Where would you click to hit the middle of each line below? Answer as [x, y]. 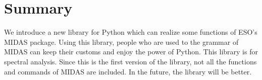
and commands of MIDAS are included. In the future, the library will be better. [128, 71]
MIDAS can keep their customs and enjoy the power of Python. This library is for [131, 52]
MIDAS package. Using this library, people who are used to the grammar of [121, 42]
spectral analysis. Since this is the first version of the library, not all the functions [130, 61]
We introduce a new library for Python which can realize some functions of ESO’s [131, 32]
